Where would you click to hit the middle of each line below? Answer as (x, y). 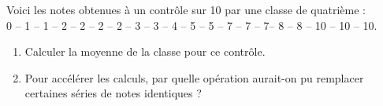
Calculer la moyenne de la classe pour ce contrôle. (145, 51)
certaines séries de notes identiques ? (113, 93)
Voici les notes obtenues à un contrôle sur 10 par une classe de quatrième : (186, 9)
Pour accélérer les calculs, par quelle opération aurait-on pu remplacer (194, 77)
